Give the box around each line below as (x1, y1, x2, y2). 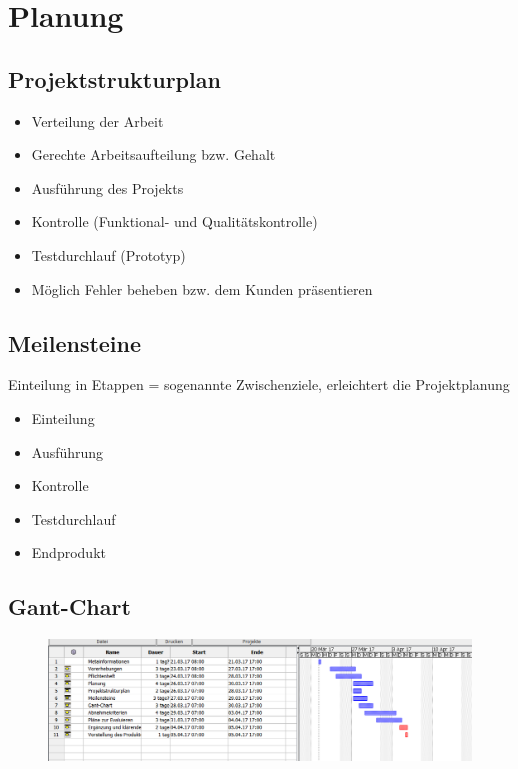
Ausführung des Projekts (31, 177, 184, 198)
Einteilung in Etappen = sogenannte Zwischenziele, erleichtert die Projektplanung (8, 374, 510, 395)
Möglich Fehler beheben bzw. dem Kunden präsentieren (31, 278, 373, 299)
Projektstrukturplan (8, 63, 221, 94)
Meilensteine (8, 327, 142, 358)
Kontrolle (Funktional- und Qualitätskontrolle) (31, 211, 318, 232)
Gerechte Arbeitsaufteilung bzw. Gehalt (31, 144, 276, 165)
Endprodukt (31, 542, 106, 563)
